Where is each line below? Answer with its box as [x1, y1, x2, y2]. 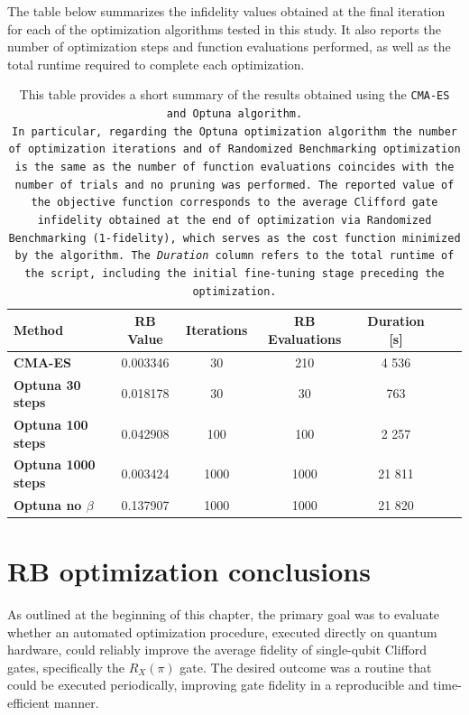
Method [14, 320, 64, 339]
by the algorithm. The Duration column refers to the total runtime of [14, 249, 455, 263]
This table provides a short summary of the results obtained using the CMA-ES [19, 85, 450, 104]
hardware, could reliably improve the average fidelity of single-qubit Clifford [7, 640, 428, 659]
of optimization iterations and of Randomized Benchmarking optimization [8, 143, 461, 156]
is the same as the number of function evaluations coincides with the [14, 161, 455, 173]
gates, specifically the [7, 657, 125, 676]
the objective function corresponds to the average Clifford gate [31, 196, 438, 209]
